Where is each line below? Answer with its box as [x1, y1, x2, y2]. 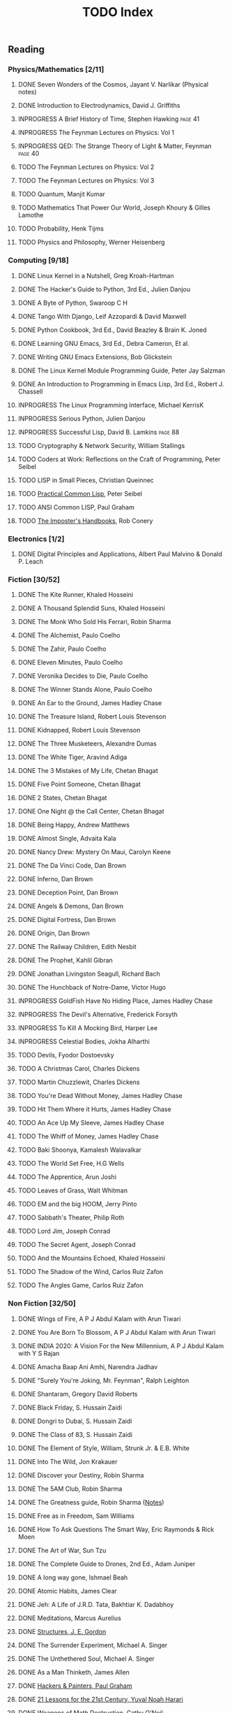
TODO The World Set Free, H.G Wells [17, 1159, 125, 1168]
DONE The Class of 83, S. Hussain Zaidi [17, 1430, 133, 1438]
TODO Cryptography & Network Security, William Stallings [17, 441, 185, 449]
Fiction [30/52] [8, 574, 60, 584]
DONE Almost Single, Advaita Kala [17, 834, 117, 843]
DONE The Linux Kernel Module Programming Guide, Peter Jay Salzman [17, 366, 226, 375]
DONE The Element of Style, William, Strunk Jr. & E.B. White [17, 1444, 190, 1452]
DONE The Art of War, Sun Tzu [17, 1546, 107, 1554]
